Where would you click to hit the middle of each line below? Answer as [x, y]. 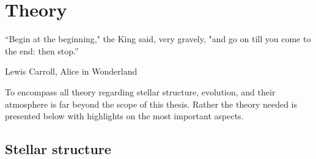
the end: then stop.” [42, 50]
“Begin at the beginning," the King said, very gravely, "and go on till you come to [158, 39]
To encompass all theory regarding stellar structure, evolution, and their [140, 91]
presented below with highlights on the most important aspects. [124, 116]
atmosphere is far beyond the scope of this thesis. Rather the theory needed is [151, 104]
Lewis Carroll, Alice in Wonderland [71, 71]
